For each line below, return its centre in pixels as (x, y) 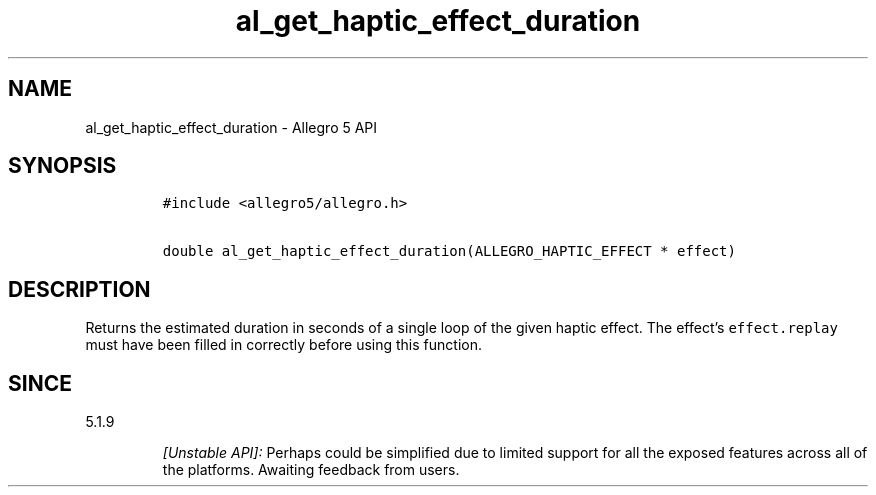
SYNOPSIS (62, 166)
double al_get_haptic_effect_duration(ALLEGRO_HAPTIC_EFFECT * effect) (449, 251)
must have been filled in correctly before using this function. (283, 345)
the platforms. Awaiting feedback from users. (311, 470)
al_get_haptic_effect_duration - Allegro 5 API (231, 127)
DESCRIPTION (79, 289)
